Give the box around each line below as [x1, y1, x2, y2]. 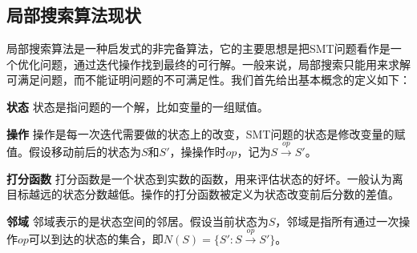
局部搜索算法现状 [6, 2, 141, 27]
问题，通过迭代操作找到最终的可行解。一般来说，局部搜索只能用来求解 [39, 55, 411, 72]
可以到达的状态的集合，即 [28, 231, 164, 247]
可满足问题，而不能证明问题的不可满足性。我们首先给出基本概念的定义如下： [6, 71, 411, 88]
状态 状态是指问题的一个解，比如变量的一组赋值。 [6, 98, 269, 114]
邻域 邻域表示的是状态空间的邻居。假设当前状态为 [6, 212, 269, 229]
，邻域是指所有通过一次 [275, 212, 399, 229]
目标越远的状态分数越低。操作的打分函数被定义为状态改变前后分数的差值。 [6, 186, 399, 203]
